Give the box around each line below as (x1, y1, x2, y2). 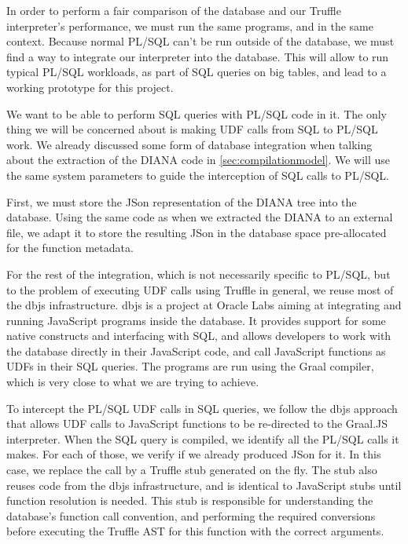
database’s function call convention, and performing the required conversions (6, 507, 376, 524)
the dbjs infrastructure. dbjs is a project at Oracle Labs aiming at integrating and (6, 297, 402, 313)
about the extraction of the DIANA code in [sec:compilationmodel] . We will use (6, 152, 391, 168)
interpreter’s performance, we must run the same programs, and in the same (6, 17, 373, 34)
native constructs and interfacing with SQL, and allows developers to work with (6, 327, 391, 344)
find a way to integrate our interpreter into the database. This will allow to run (6, 48, 389, 64)
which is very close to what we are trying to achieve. (6, 374, 259, 390)
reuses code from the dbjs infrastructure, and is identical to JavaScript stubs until (6, 476, 402, 493)
